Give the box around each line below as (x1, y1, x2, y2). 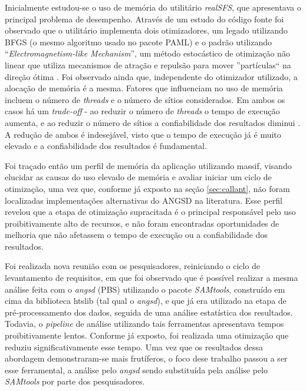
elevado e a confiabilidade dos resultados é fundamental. (5, 140, 207, 152)
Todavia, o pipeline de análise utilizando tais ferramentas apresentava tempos (5, 317, 284, 330)
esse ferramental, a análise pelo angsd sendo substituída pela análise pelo (5, 363, 268, 376)
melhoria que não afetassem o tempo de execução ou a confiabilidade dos (5, 228, 268, 241)
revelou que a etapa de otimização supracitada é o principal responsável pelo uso (5, 206, 296, 218)
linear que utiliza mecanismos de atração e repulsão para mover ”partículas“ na (5, 58, 291, 71)
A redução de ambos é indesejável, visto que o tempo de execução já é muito (5, 128, 281, 140)
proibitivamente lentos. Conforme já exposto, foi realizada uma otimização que (5, 329, 289, 342)
